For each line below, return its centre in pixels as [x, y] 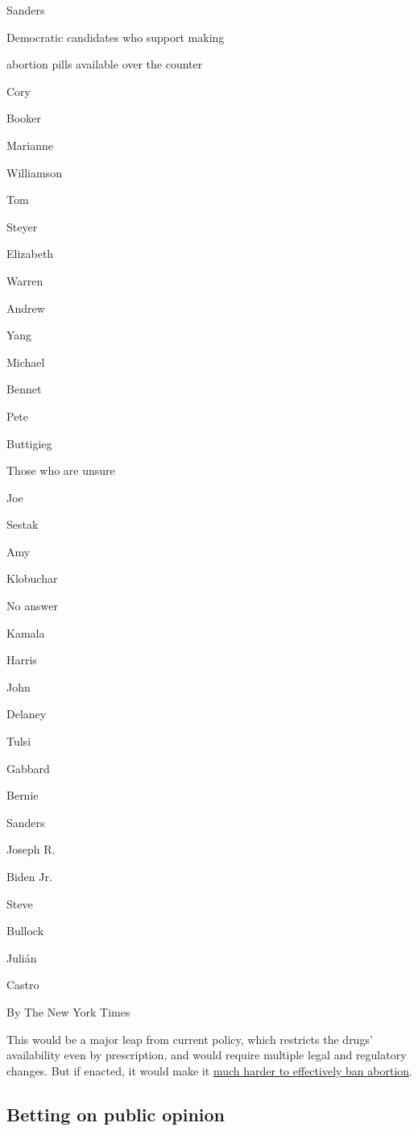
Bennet [24, 389]
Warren [25, 280]
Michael [26, 362]
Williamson [34, 172]
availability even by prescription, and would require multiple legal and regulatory [207, 1055]
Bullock [25, 931]
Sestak [23, 524]
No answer [32, 606]
